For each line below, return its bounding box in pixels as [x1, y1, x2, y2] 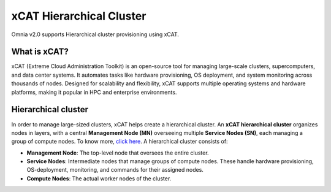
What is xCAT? [11, 47, 69, 57]
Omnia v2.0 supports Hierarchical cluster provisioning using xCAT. [11, 31, 179, 38]
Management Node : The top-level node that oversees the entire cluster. [26, 149, 209, 156]
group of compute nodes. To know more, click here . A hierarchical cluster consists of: [11, 138, 228, 145]
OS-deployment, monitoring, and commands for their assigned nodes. [26, 166, 204, 174]
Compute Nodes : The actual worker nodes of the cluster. [26, 175, 172, 182]
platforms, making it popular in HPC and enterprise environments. [11, 88, 177, 96]
